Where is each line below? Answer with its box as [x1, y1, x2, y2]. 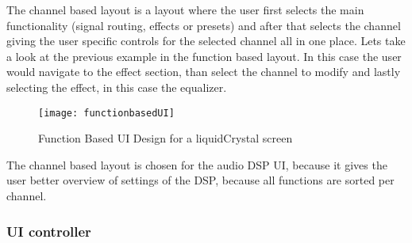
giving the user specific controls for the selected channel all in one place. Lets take [6, 32, 406, 49]
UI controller [6, 221, 91, 241]
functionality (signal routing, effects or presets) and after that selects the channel [6, 17, 401, 33]
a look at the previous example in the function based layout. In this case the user [6, 47, 402, 64]
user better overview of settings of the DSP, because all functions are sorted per [6, 172, 395, 188]
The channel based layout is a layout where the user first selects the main [6, 2, 364, 17]
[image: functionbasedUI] [38, 107, 175, 119]
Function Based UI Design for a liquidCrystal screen [38, 130, 293, 146]
